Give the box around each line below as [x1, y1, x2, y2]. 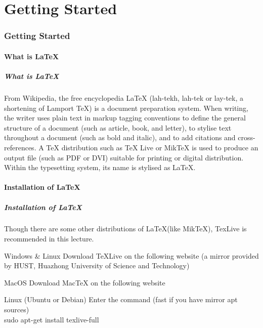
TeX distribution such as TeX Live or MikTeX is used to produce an [46, 142, 258, 152]
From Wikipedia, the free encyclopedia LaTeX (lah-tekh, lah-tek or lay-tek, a [4, 92, 244, 103]
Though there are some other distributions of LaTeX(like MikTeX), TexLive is [4, 223, 247, 234]
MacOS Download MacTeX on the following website [4, 277, 165, 288]
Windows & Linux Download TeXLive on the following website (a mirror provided [4, 250, 259, 261]
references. [4, 142, 36, 152]
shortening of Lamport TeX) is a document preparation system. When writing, [4, 102, 248, 113]
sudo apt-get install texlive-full [4, 314, 99, 324]
